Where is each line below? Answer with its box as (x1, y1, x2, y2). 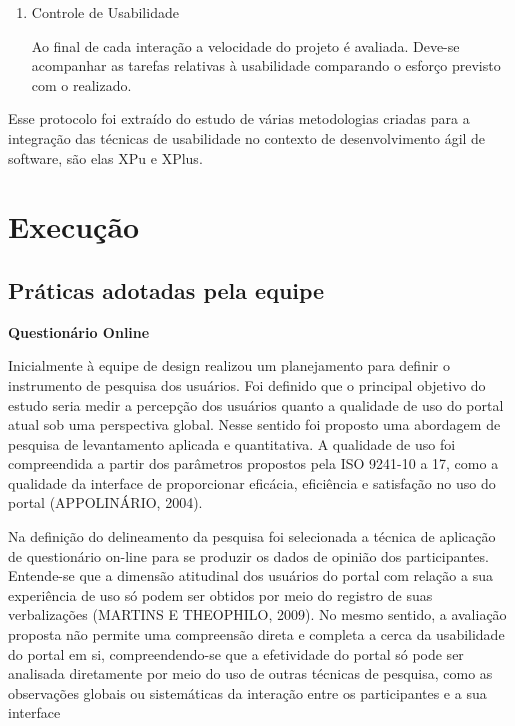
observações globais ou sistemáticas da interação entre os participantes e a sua (8, 682, 487, 703)
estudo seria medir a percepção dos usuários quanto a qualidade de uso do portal (8, 394, 504, 415)
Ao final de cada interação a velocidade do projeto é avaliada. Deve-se (31, 35, 460, 56)
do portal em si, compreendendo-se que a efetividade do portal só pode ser (8, 643, 464, 664)
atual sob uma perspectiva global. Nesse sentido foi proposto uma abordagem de (8, 414, 501, 435)
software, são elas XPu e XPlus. (8, 147, 203, 168)
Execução (8, 206, 140, 247)
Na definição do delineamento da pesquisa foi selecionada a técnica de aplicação (8, 526, 496, 547)
